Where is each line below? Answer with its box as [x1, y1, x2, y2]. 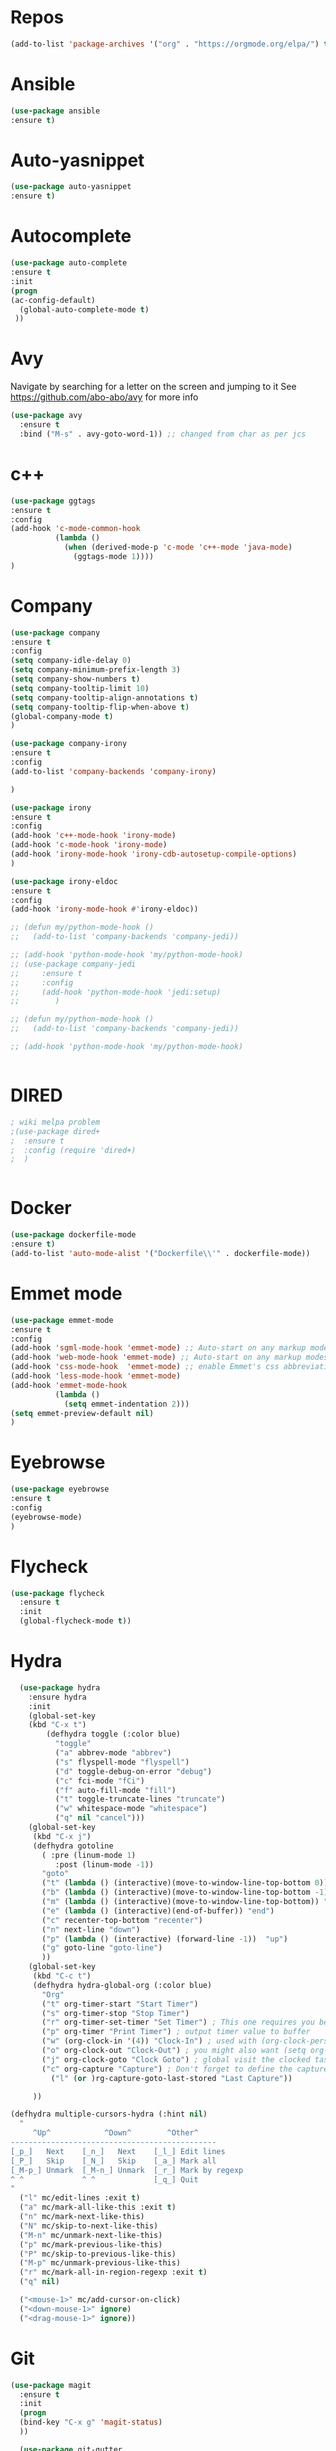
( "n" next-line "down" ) [41, 1924, 141, 1935]
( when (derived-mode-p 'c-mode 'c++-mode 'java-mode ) [63, 542, 293, 553]
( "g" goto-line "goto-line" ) [41, 1943, 163, 1953]
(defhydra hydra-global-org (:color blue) [32, 1980, 213, 1990]
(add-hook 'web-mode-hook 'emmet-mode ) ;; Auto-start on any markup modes [10, 1352, 329, 1363]
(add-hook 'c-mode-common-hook [10, 524, 141, 534]
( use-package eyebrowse [10, 1484, 110, 1495]
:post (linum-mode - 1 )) [54, 1859, 155, 1870]
